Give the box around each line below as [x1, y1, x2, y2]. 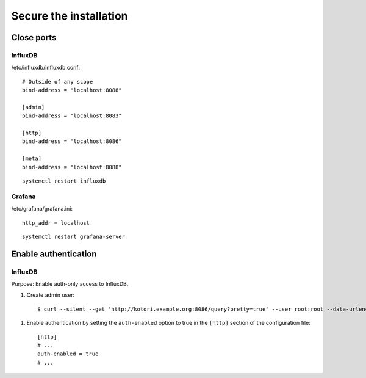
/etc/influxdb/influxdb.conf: [11, 64, 81, 71]
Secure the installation [11, 9, 128, 23]
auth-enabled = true [37, 351, 99, 357]
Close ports [11, 32, 57, 43]
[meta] [22, 155, 42, 162]
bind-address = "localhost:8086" [22, 138, 122, 145]
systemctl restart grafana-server [22, 233, 125, 240]
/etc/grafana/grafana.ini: [11, 205, 73, 213]
